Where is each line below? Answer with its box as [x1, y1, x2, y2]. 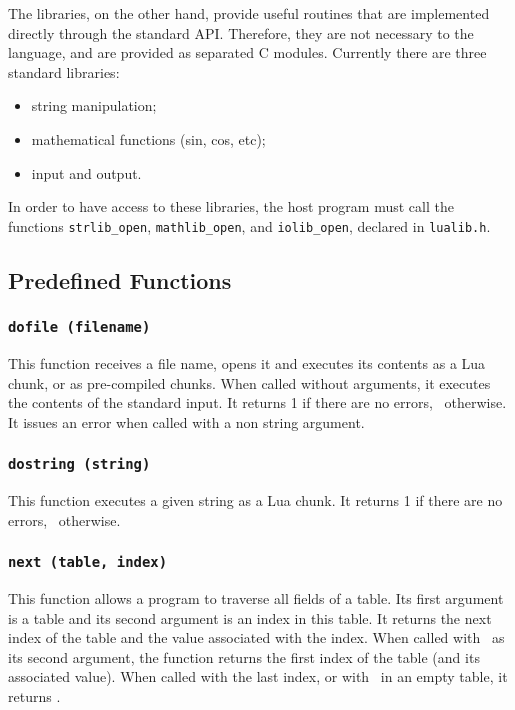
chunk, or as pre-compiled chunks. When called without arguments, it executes [8, 372, 491, 393]
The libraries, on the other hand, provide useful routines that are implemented [8, 3, 490, 23]
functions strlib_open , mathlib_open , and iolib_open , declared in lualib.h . [8, 215, 491, 236]
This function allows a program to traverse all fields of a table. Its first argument [8, 588, 504, 609]
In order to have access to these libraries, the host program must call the [8, 196, 454, 217]
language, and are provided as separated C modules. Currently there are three [8, 42, 487, 63]
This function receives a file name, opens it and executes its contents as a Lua [8, 352, 486, 373]
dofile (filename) [8, 319, 151, 336]
